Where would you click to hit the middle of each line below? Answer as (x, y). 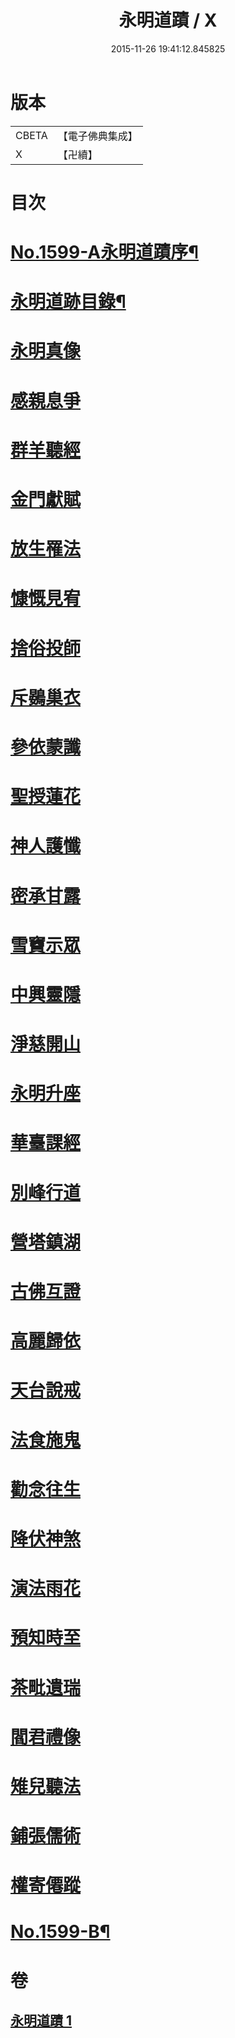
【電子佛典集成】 (97, 136)
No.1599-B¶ (60, 1932)
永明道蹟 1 (41, 2021)
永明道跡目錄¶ (68, 302)
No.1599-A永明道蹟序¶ (105, 252)
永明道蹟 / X (168, 20)
